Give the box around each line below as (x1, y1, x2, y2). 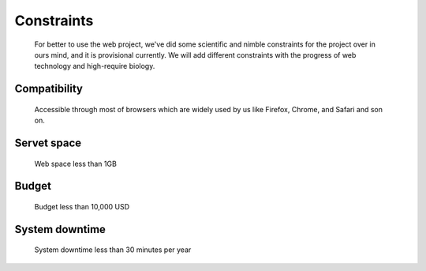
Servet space (14, 136, 82, 149)
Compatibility (14, 82, 83, 96)
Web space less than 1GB (34, 159, 118, 168)
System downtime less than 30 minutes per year (34, 245, 192, 254)
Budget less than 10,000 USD (34, 201, 130, 211)
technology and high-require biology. (34, 62, 155, 71)
